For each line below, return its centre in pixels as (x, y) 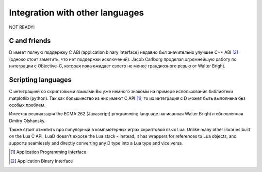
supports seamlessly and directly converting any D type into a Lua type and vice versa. (96, 143)
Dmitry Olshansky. (27, 121)
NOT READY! (22, 27)
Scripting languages (40, 80)
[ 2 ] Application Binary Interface (42, 161)
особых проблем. (27, 105)
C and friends (30, 41)
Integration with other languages (76, 13)
